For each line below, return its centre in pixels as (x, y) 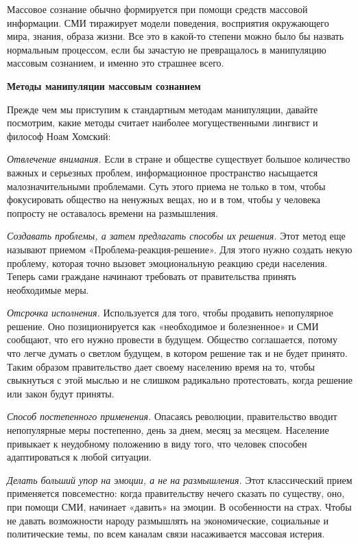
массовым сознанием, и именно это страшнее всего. (116, 63)
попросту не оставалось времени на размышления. (112, 212)
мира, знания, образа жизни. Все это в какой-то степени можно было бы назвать (176, 36)
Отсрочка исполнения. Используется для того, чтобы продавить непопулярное (170, 313)
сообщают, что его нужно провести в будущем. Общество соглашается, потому (172, 339)
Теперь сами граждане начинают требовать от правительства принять (152, 276)
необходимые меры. (48, 289)
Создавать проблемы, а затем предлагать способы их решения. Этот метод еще (176, 236)
